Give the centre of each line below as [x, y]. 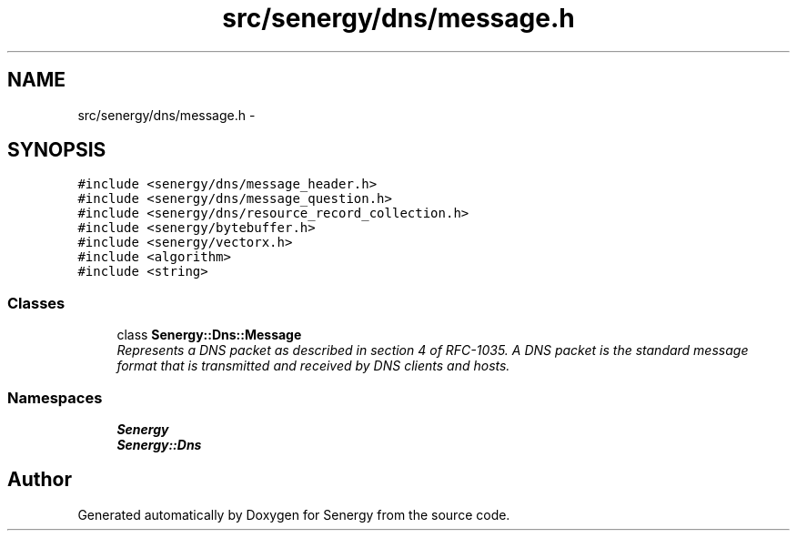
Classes [36, 303]
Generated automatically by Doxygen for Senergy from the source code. [294, 514]
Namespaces [55, 397]
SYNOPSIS [57, 150]
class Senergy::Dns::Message [209, 335]
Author [40, 480]
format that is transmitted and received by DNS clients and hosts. [313, 366]
